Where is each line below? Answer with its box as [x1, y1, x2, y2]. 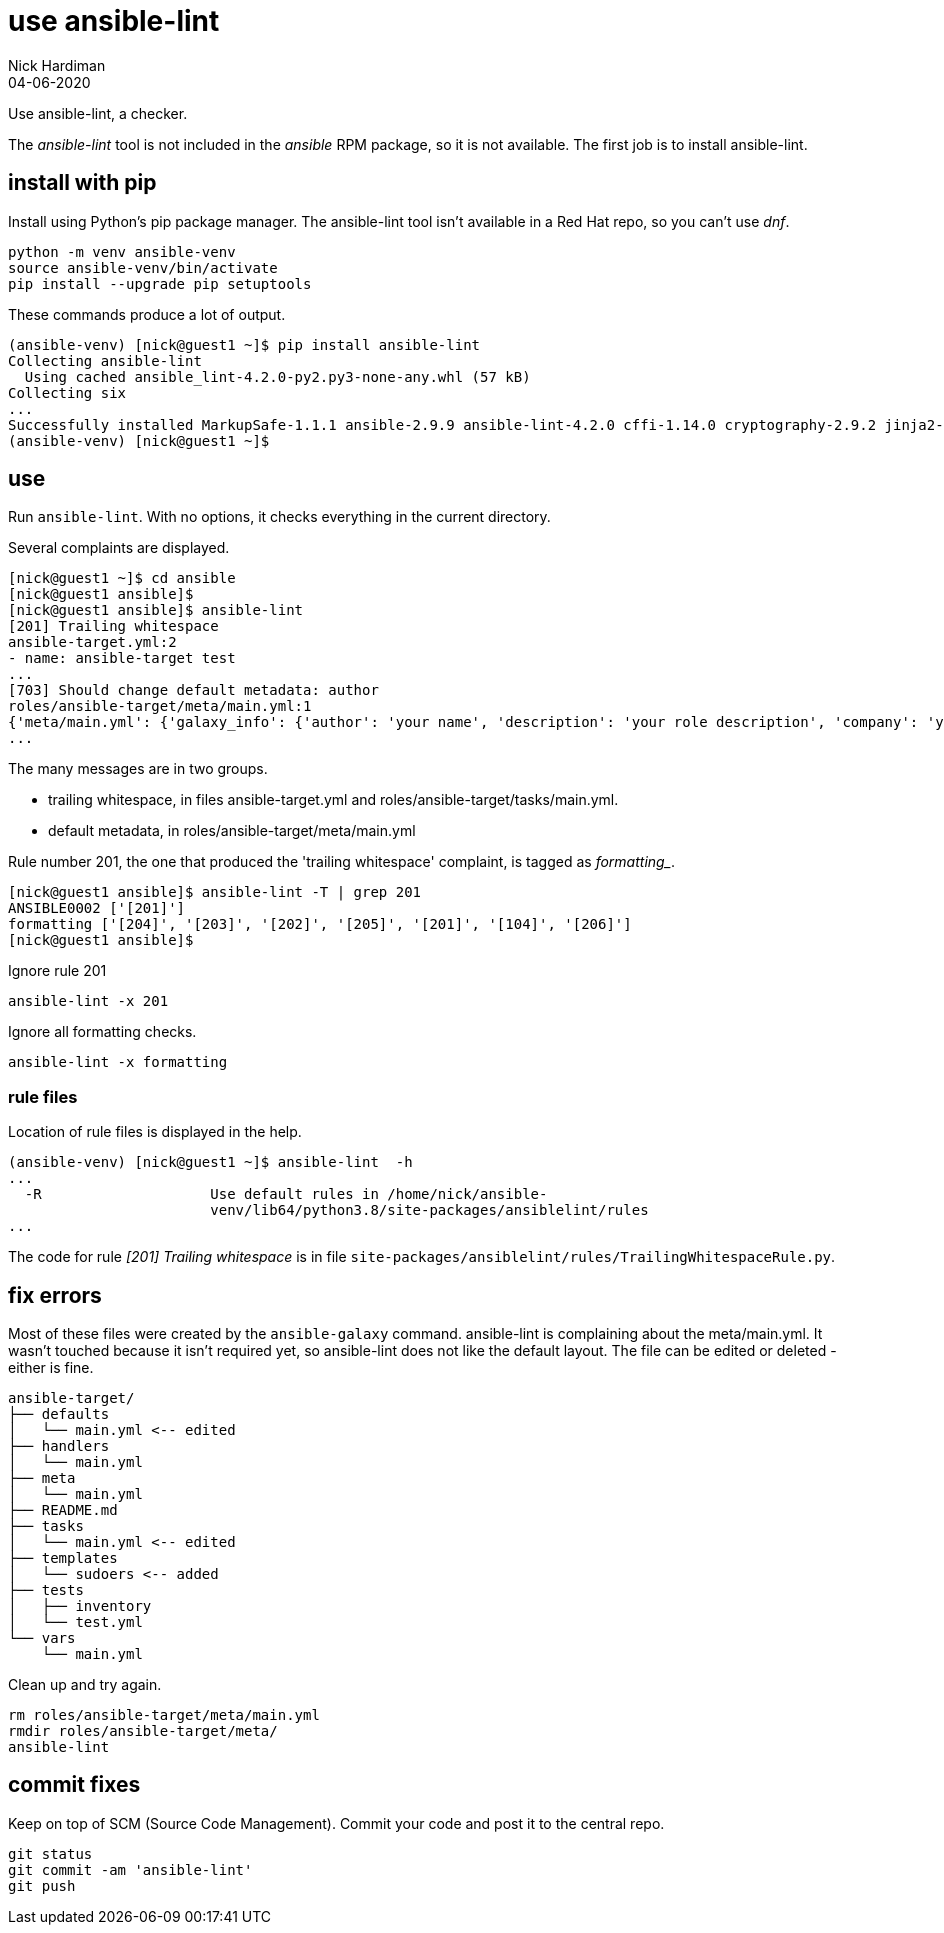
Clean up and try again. [8, 1676, 162, 1694]
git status [8, 1845, 93, 1862]
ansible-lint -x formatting [8, 1054, 228, 1071]
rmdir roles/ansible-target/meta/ [8, 1723, 278, 1740]
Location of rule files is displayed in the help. [8, 1123, 302, 1141]
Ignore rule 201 [8, 962, 107, 980]
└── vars [8, 1630, 76, 1647]
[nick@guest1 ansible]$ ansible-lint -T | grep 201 [8, 884, 422, 901]
